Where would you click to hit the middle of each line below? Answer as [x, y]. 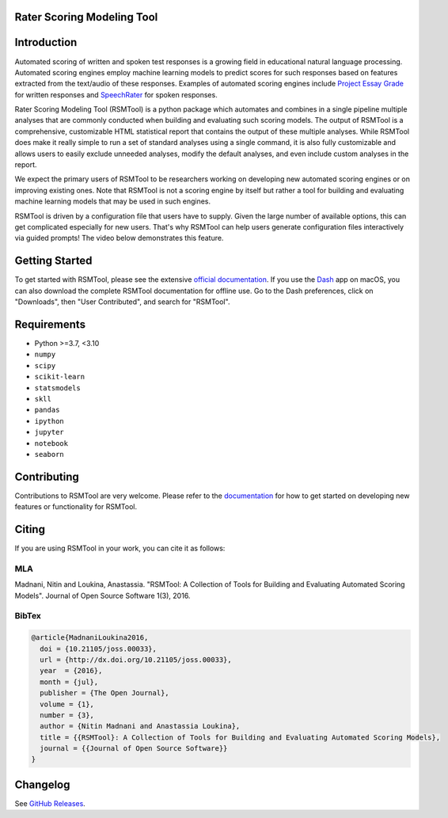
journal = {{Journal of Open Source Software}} [134, 749]
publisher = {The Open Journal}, [104, 693]
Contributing [47, 476]
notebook [51, 443]
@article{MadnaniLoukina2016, [90, 638]
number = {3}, [67, 715]
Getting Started [53, 261]
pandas [47, 410]
